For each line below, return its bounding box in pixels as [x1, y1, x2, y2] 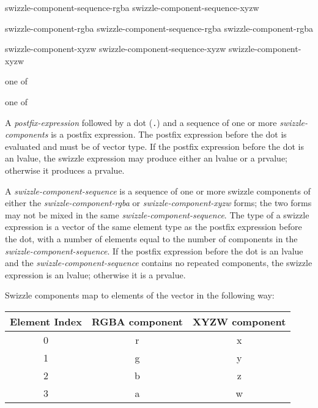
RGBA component [91, 314, 183, 328]
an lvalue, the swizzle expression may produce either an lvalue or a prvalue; [5, 152, 288, 165]
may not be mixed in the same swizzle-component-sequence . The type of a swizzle [5, 208, 309, 221]
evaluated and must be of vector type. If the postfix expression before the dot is [5, 139, 304, 152]
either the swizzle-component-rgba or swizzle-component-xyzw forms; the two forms [5, 196, 312, 209]
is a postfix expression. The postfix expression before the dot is [51, 128, 287, 141]
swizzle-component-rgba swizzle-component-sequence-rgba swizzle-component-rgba [5, 21, 313, 34]
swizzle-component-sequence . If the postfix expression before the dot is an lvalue [5, 244, 303, 257]
